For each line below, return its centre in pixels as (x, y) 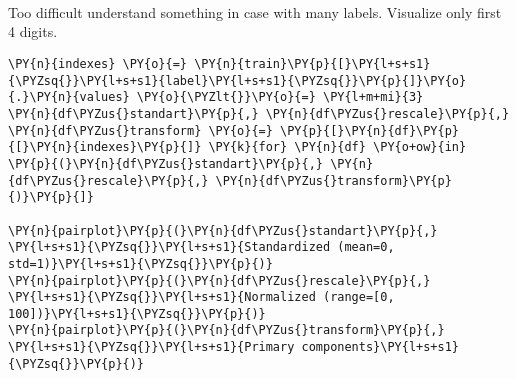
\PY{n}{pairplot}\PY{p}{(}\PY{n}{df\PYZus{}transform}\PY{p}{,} (226, 330)
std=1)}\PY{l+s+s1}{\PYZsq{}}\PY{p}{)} (140, 263)
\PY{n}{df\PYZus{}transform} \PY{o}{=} (140, 130)
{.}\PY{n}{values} (69, 97)
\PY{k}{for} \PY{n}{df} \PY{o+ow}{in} (337, 147)
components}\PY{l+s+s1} (380, 347)
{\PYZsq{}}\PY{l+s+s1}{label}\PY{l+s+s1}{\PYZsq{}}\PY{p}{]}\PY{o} (237, 80)
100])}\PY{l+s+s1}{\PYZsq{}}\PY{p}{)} (137, 313)
